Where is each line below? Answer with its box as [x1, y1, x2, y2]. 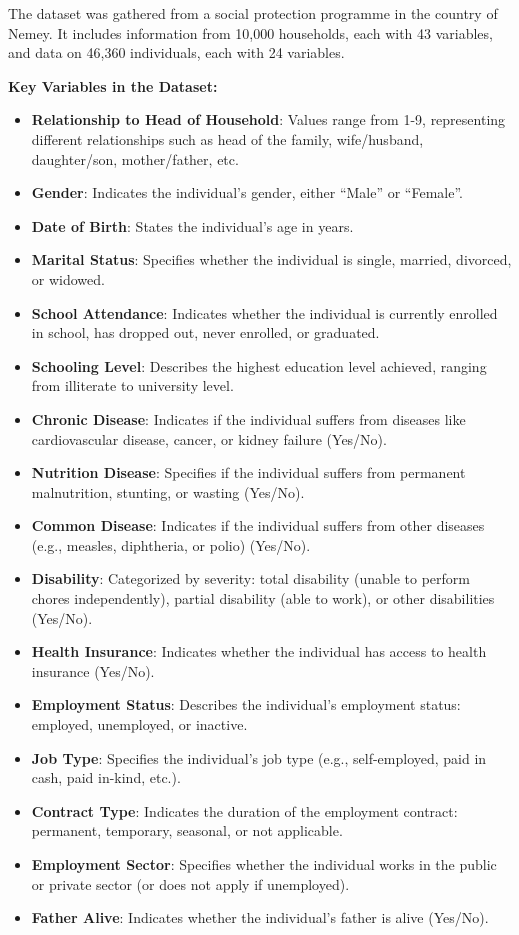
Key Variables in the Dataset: [8, 75, 218, 96]
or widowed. [31, 268, 105, 289]
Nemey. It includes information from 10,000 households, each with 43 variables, [8, 22, 493, 43]
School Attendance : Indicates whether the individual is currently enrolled [31, 302, 498, 323]
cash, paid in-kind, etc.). [31, 767, 181, 788]
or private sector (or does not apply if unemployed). [31, 873, 350, 894]
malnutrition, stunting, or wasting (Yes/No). [31, 481, 305, 502]
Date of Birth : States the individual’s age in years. [31, 215, 354, 236]
